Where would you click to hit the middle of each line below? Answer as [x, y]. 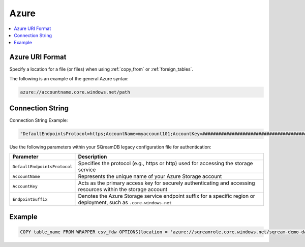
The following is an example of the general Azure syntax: [69, 78]
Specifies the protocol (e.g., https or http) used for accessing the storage [165, 164]
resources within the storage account [123, 190]
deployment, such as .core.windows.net [125, 202]
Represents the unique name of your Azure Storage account [150, 176]
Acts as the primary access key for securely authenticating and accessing [166, 183]
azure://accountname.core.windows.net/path [75, 92]
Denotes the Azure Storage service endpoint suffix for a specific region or [166, 196]
